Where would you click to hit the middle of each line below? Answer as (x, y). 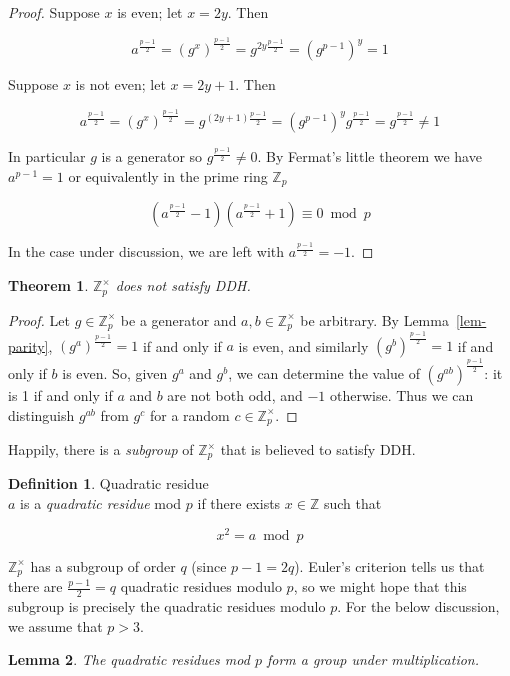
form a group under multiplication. (373, 659)
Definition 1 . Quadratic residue (108, 483)
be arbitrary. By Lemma (374, 319)
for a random (189, 414)
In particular (47, 156)
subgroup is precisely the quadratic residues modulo (167, 606)
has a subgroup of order (103, 565)
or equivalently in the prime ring (168, 175)
